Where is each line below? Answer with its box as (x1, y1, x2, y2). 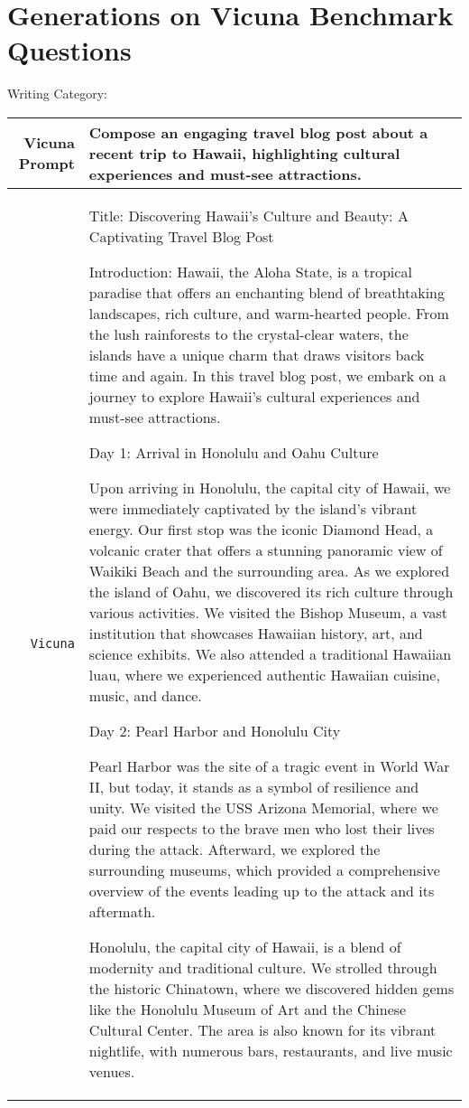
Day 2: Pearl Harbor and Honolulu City (88, 719, 341, 741)
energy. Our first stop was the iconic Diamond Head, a (88, 518, 434, 540)
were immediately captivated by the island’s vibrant (88, 497, 418, 519)
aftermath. (88, 900, 156, 922)
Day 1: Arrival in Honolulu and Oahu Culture (88, 441, 379, 463)
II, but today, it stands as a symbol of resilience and (88, 775, 419, 797)
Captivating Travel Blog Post (88, 225, 274, 247)
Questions (7, 32, 132, 69)
